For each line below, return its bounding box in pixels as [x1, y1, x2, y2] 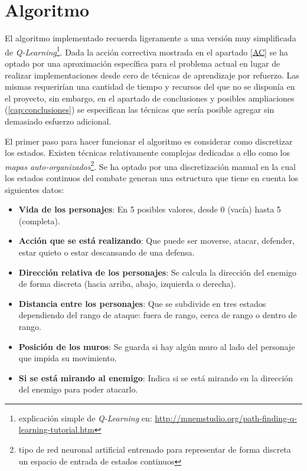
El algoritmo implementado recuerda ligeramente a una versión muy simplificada [5, 32, 296, 44]
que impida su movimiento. [18, 352, 117, 364]
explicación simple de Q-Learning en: [18, 411, 152, 424]
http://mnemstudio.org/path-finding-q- [155, 411, 297, 424]
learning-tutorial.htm [18, 423, 94, 436]
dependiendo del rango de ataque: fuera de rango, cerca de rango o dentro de [18, 309, 297, 321]
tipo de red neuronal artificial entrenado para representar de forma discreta [18, 443, 291, 456]
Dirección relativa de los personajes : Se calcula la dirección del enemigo [18, 266, 297, 278]
